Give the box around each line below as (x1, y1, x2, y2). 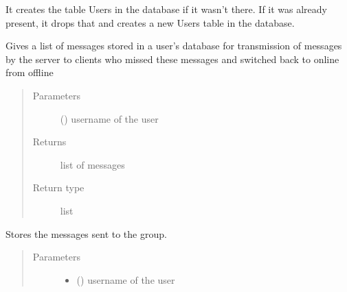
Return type (32, 180, 85, 195)
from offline (5, 65, 54, 80)
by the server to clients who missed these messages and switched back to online (5, 51, 339, 66)
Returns (32, 134, 67, 149)
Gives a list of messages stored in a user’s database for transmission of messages (5, 38, 342, 53)
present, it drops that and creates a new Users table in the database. (5, 15, 295, 29)
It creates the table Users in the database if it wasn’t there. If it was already (5, 2, 328, 16)
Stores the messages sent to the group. (5, 226, 167, 241)
